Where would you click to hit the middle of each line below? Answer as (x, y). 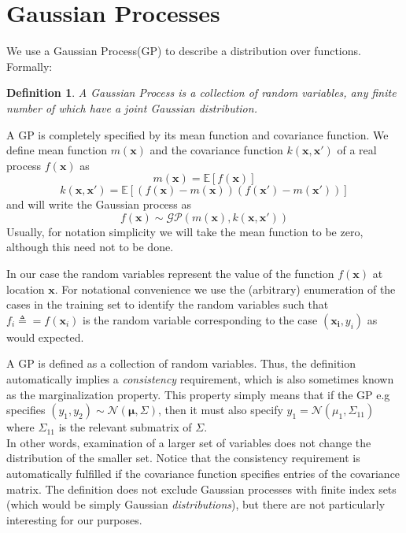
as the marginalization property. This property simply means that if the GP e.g (198, 394)
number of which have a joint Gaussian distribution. (132, 107)
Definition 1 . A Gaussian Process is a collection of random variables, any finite (201, 93)
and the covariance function (216, 150)
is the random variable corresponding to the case (200, 319)
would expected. (45, 337)
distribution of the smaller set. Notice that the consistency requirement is (183, 458)
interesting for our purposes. (74, 519)
